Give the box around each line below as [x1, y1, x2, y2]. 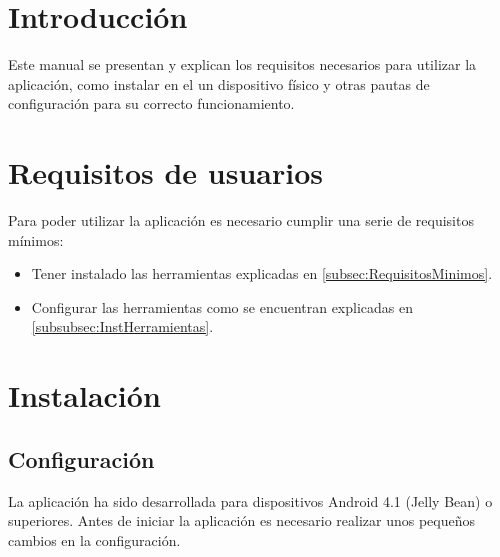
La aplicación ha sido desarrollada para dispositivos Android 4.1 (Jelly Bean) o [8, 490, 493, 511]
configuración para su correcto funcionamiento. [8, 93, 295, 114]
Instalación [8, 375, 161, 416]
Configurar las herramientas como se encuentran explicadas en [31, 296, 414, 317]
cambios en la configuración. [8, 529, 181, 550]
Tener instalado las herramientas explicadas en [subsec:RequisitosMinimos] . [31, 263, 493, 284]
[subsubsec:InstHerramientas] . [31, 316, 214, 337]
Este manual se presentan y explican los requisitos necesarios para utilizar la [8, 54, 477, 75]
